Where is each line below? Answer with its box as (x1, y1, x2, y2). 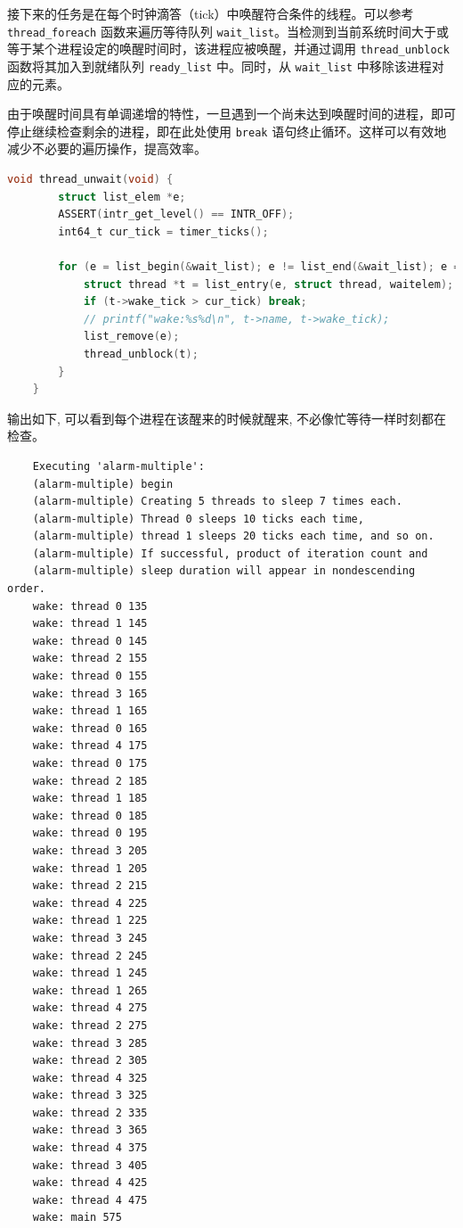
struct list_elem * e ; (58, 190, 186, 203)
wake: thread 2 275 (32, 1018, 148, 1032)
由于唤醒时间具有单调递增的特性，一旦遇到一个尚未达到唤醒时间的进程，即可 (7, 104, 456, 123)
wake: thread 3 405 (32, 1158, 148, 1172)
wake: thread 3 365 (32, 1124, 148, 1137)
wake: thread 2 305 (32, 1054, 148, 1067)
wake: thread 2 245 (32, 949, 148, 962)
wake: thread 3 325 (32, 1089, 148, 1102)
